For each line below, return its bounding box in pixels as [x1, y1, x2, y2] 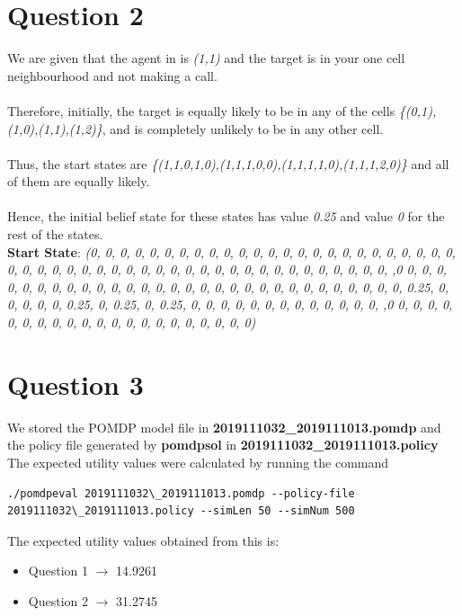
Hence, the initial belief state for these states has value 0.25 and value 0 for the [7, 207, 445, 226]
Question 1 [28, 561, 88, 580]
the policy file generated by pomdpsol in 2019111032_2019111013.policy [7, 435, 439, 454]
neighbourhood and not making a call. [7, 66, 218, 85]
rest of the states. [7, 225, 103, 244]
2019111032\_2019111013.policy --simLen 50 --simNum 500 [7, 504, 355, 518]
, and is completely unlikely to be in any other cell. [102, 119, 384, 138]
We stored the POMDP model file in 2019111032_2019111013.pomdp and [7, 417, 441, 436]
